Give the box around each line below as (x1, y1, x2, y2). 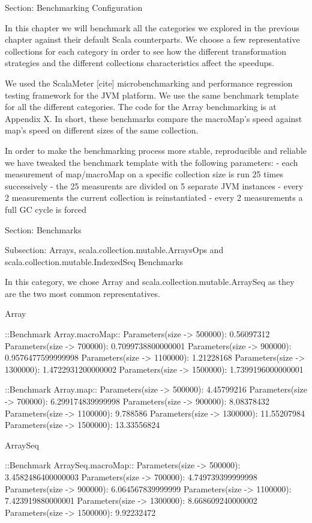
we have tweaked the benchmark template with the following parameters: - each (5, 156, 298, 168)
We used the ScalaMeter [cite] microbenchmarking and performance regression (5, 76, 293, 89)
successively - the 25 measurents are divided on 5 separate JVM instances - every (5, 179, 304, 192)
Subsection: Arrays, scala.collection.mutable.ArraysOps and (5, 243, 224, 256)
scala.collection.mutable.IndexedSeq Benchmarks (5, 255, 184, 268)
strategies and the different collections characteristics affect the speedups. (5, 57, 275, 69)
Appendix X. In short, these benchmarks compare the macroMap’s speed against (5, 112, 302, 124)
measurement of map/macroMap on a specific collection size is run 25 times (5, 168, 283, 180)
